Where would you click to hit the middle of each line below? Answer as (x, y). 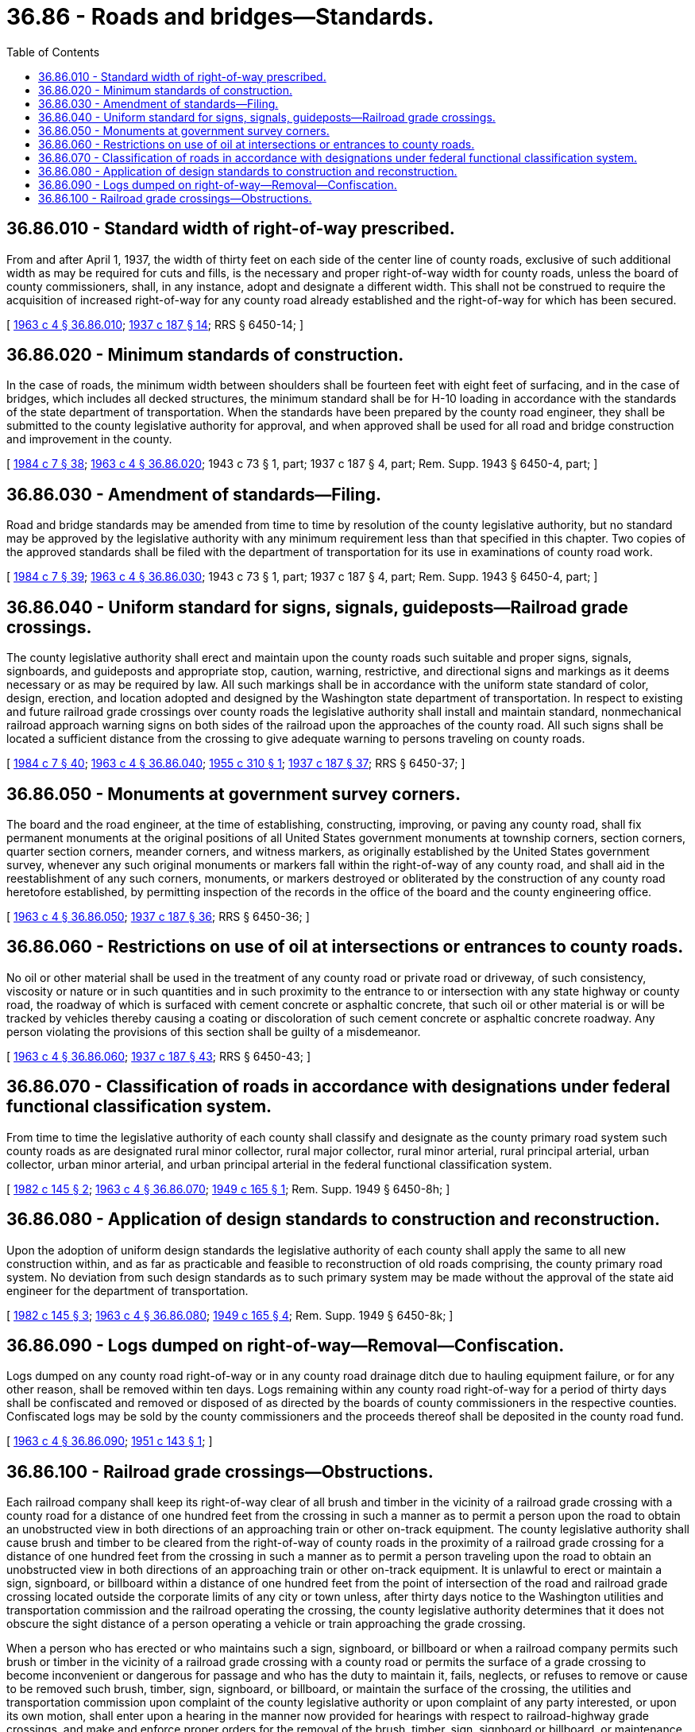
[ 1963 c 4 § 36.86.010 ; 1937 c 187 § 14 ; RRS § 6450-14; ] (155, 324)
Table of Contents (53, 52)
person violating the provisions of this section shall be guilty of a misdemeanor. (214, 1031)
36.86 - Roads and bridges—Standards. (220, 17)
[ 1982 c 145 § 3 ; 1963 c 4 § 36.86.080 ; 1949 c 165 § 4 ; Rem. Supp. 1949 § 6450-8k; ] (230, 1315)
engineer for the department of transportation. (127, 1290)
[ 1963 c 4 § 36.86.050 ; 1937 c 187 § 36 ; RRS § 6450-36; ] (158, 916)
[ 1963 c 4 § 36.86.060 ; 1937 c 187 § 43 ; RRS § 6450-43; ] (159, 1056)
